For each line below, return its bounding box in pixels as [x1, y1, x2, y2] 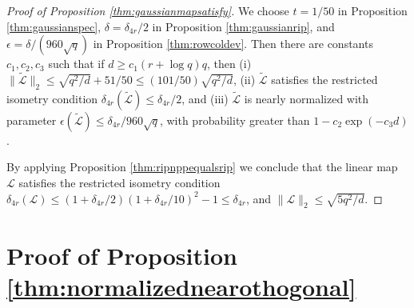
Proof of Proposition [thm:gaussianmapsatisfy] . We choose [6, 2, 289, 18]
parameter [6, 111, 57, 128]
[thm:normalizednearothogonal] [6, 270, 356, 302]
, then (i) [206, 55, 252, 72]
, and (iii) [181, 90, 229, 106]
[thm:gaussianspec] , [6, 18, 102, 34]
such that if [48, 55, 105, 72]
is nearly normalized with [244, 90, 369, 106]
